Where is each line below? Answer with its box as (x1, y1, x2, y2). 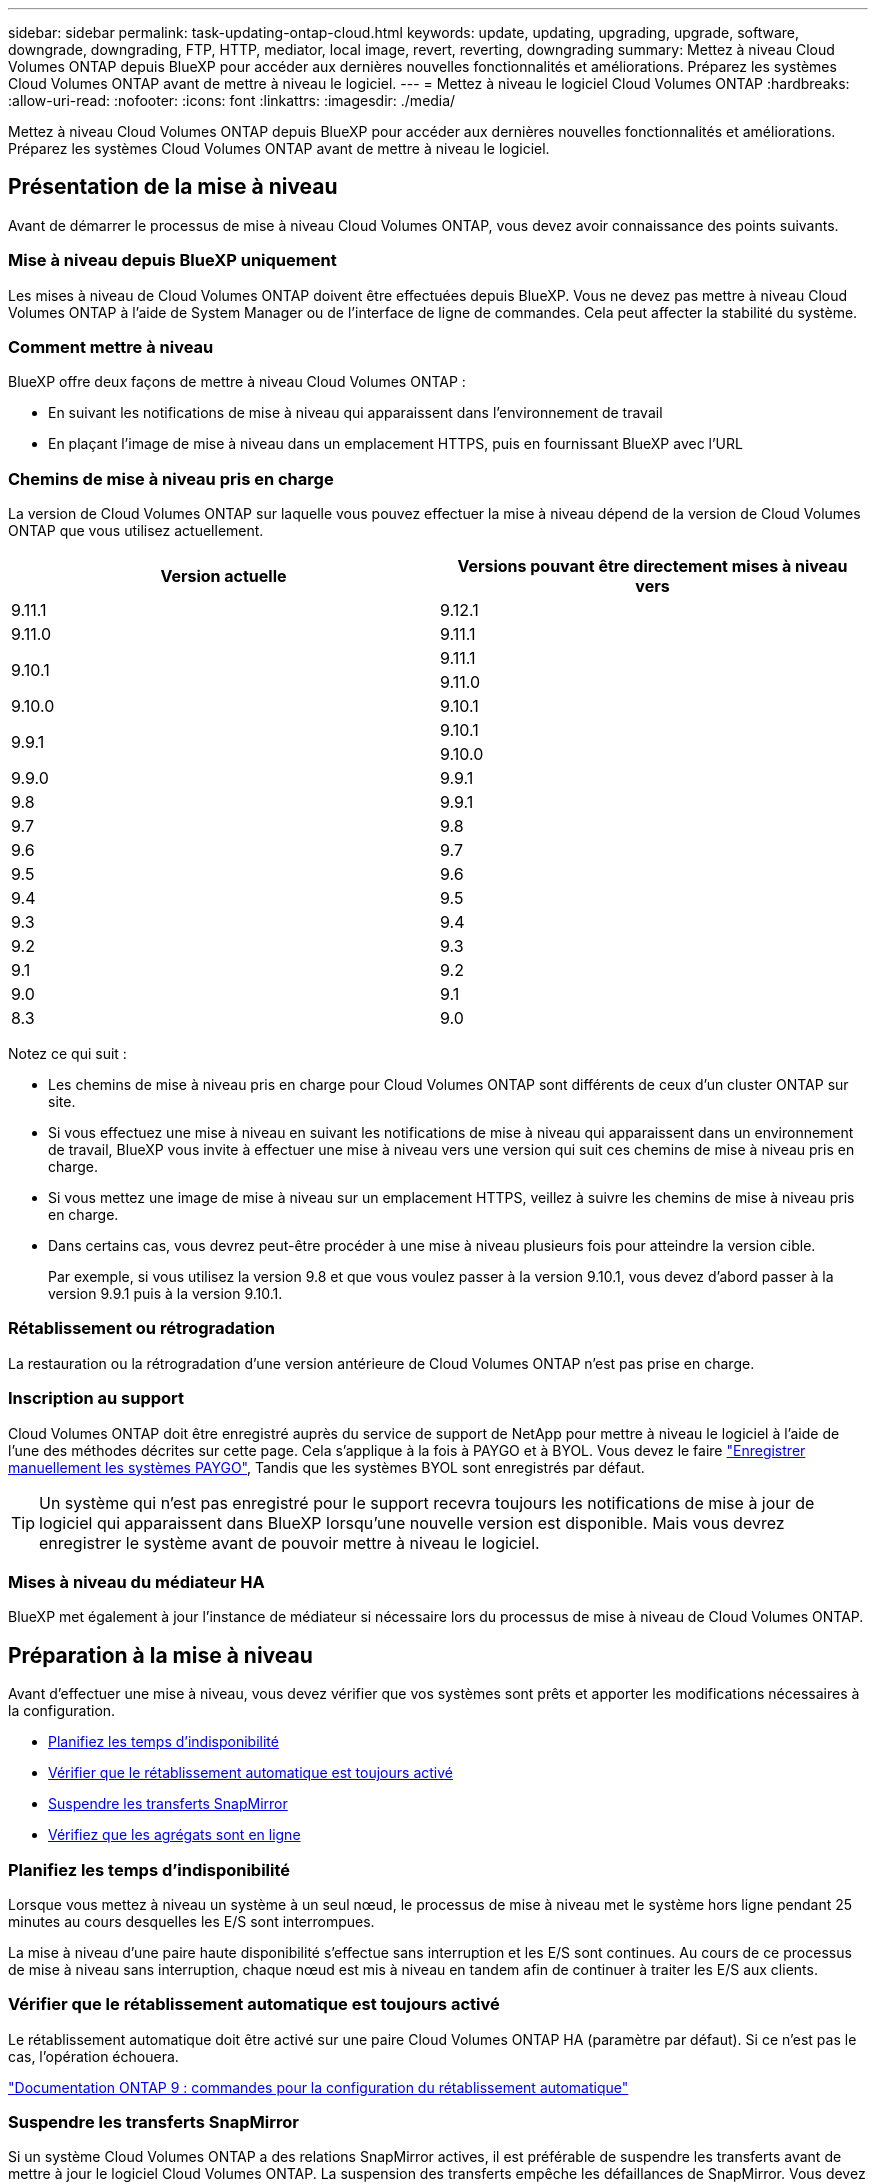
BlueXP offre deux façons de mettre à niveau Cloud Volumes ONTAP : (8, 373, 466, 391)
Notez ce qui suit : (8, 1045, 127, 1063)
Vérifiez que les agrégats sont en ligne (48, 1826, 301, 1844)
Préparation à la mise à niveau (8, 1642, 313, 1668)
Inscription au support (8, 1388, 185, 1409)
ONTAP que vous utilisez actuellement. (8, 522, 264, 540)
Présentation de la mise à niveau (8, 174, 338, 200)
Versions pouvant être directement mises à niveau (457, 556, 848, 577)
